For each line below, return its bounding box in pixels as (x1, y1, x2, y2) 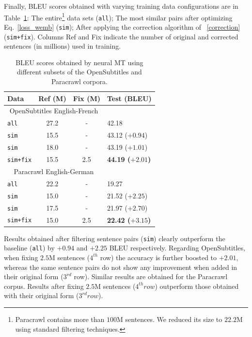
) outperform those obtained (155, 281, 239, 291)
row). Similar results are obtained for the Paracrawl (74, 271, 228, 282)
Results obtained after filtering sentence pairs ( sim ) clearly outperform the (4, 233, 225, 243)
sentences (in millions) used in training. (4, 41, 121, 51)
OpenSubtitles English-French (9, 106, 98, 116)
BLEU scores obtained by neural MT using (16, 57, 143, 67)
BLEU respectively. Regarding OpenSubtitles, (109, 243, 245, 253)
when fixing (4, 252, 38, 262)
